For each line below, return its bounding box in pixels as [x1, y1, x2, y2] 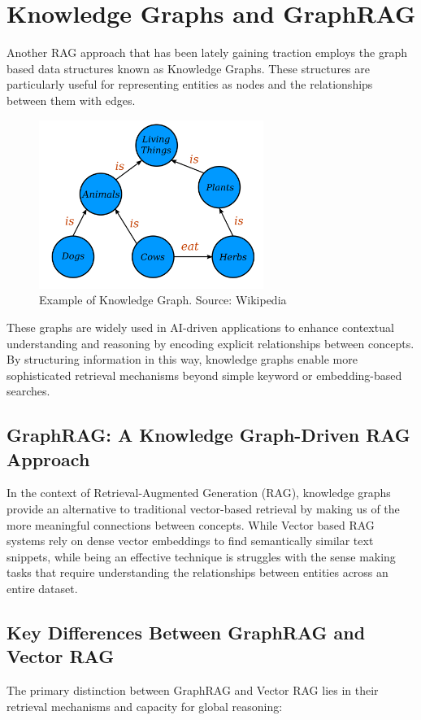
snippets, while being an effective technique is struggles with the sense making [7, 548, 396, 565]
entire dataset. [7, 580, 78, 597]
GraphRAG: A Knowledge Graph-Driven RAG [7, 422, 410, 447]
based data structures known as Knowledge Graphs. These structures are [7, 59, 370, 76]
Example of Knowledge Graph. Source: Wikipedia [39, 291, 287, 308]
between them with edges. [7, 91, 136, 108]
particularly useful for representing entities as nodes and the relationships [7, 76, 373, 93]
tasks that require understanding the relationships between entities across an [7, 564, 388, 581]
